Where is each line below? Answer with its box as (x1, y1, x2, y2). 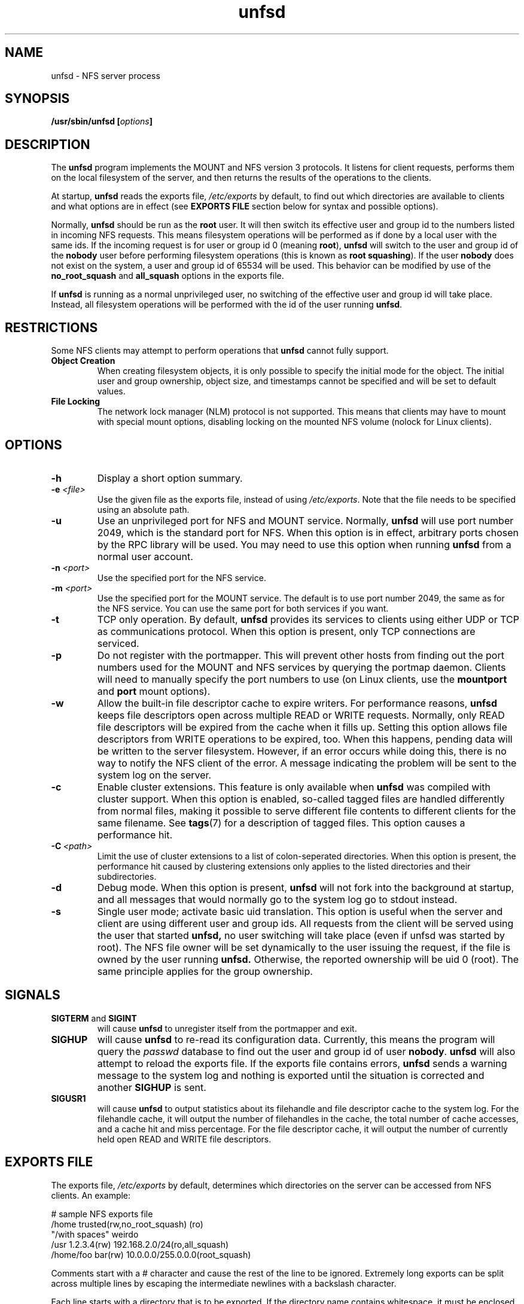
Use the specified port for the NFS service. (97, 572, 266, 583)
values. (97, 386, 126, 397)
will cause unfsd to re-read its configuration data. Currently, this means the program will (97, 1033, 495, 1045)
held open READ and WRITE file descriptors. (97, 1133, 272, 1144)
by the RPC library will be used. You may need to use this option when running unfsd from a (97, 538, 511, 551)
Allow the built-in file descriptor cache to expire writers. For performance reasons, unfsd (97, 697, 497, 709)
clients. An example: (51, 1190, 131, 1200)
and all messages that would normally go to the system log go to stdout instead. (97, 893, 458, 905)
